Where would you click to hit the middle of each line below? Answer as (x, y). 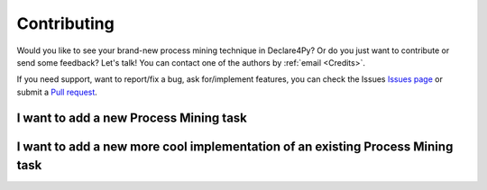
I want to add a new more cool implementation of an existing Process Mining (235, 146)
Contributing (65, 23)
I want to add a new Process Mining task (132, 118)
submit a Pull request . (57, 92)
